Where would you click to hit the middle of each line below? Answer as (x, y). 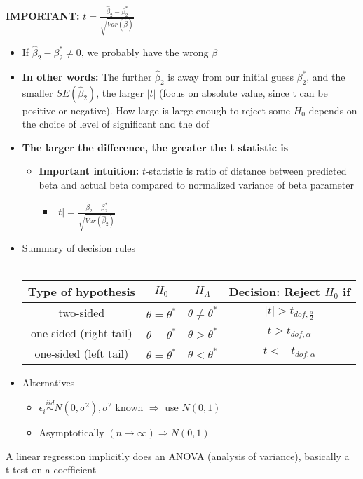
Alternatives (48, 383)
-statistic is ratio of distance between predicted (246, 171)
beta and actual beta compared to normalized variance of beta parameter (196, 184)
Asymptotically (71, 432)
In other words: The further (87, 76)
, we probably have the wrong (145, 52)
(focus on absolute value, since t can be (244, 92)
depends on (333, 110)
